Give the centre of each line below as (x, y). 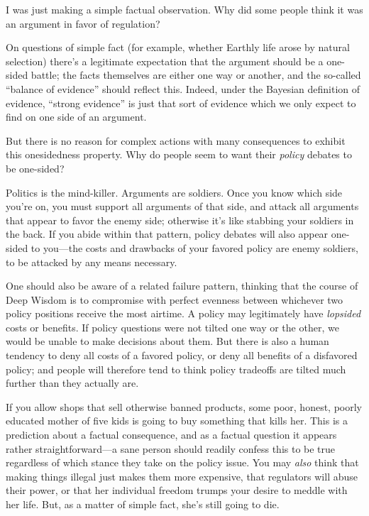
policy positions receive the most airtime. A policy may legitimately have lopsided (183, 313)
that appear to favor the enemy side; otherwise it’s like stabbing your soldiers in (180, 220)
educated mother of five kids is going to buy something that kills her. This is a (177, 421)
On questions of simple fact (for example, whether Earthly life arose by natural (178, 47)
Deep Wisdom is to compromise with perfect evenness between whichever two (175, 299)
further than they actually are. (72, 383)
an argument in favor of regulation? (83, 23)
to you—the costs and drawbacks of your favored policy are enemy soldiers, (194, 247)
